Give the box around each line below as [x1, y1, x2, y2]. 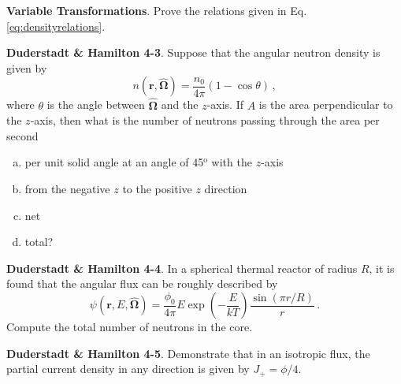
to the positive [122, 180, 192, 196]
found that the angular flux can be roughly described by [6, 275, 278, 292]
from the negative [24, 180, 110, 196]
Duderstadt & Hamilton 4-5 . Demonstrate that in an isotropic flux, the [6, 345, 370, 361]
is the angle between [46, 96, 145, 113]
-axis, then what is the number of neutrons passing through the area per [30, 112, 380, 129]
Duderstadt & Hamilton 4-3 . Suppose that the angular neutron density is [6, 44, 381, 61]
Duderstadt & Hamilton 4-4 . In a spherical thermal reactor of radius [6, 259, 358, 276]
